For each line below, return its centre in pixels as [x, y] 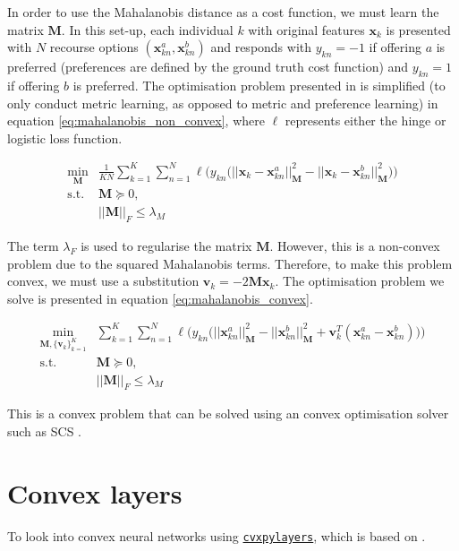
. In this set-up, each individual [147, 29]
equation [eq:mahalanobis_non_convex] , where [136, 121]
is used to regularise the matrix [166, 245]
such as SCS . [44, 431]
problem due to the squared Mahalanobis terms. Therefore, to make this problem [230, 263]
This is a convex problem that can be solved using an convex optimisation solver [228, 413]
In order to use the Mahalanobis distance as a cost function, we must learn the [223, 12]
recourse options [94, 47]
